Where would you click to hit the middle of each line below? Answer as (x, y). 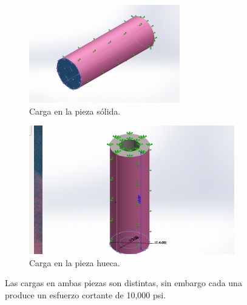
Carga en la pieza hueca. (75, 262)
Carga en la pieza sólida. (75, 111)
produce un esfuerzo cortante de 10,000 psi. (86, 294)
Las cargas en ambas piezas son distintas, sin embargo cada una (123, 283)
